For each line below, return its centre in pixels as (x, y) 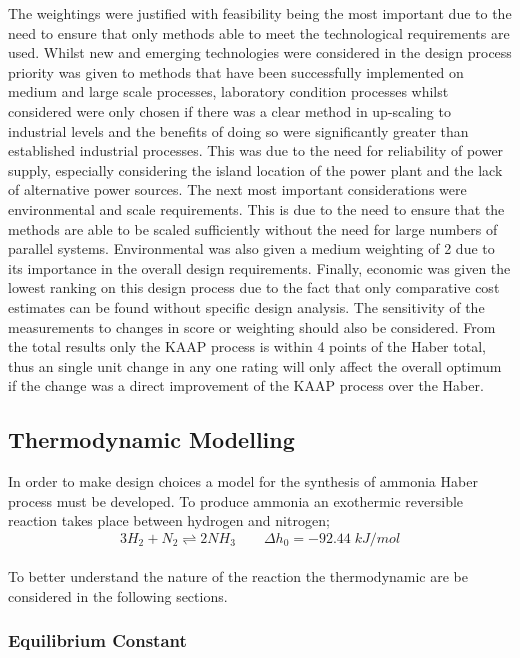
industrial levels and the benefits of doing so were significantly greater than (238, 130)
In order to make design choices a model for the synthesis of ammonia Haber (243, 481)
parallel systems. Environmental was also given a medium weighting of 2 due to (251, 248)
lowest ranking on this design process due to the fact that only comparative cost (254, 287)
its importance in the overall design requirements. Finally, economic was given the (259, 267)
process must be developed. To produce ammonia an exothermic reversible (236, 500)
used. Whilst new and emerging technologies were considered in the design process (260, 52)
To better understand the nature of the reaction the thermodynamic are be (238, 576)
